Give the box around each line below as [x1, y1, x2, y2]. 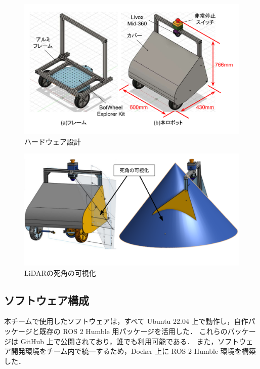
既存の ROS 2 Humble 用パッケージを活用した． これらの [39, 325, 228, 336]
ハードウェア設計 [24, 136, 81, 146]
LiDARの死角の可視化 [24, 267, 96, 278]
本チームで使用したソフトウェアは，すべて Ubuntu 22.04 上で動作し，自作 [4, 316, 248, 326]
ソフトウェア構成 [4, 292, 89, 308]
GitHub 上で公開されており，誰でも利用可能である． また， [20, 336, 218, 346]
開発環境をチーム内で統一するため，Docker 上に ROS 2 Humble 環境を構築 [11, 346, 256, 356]
